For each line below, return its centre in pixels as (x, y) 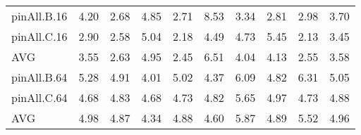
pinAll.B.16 (39, 16)
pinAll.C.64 (39, 97)
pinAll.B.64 (39, 77)
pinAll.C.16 (39, 36)
